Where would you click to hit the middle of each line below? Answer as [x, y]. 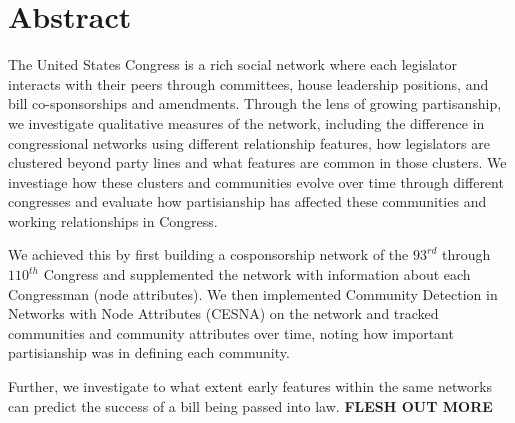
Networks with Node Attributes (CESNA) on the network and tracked [223, 313]
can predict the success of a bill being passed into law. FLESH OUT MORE [250, 405]
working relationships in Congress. [113, 220]
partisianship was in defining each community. [149, 352]
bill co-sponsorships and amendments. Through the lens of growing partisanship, [255, 103]
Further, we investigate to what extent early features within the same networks [250, 386]
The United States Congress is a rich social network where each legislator [232, 64]
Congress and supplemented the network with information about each [257, 274]
